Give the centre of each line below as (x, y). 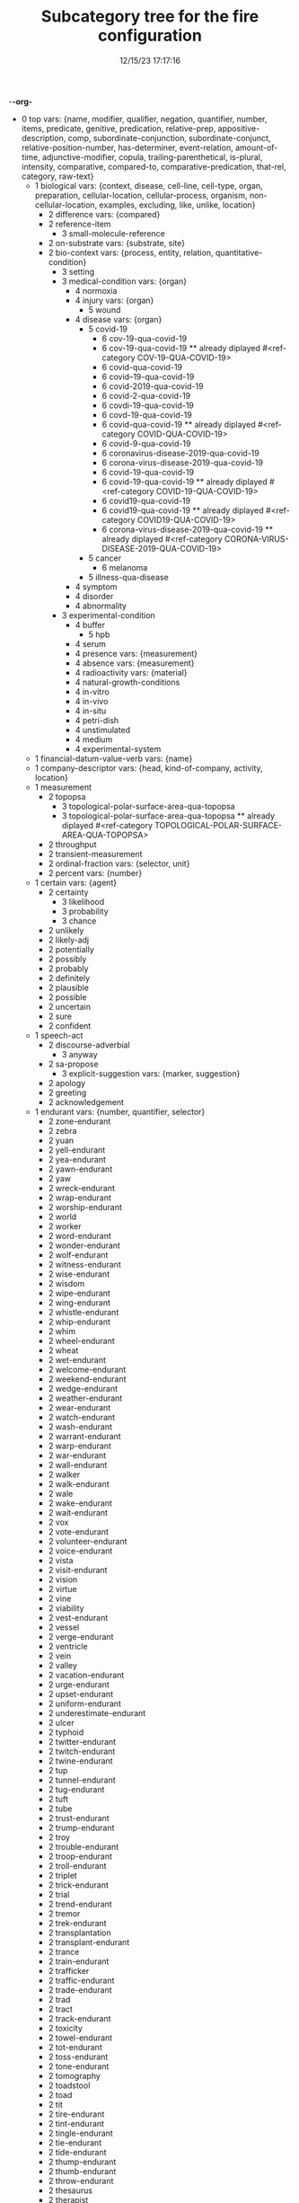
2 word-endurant (79, 1235)
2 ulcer (61, 1722)
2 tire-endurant (76, 2114)
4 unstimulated (103, 730)
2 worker (65, 1226)
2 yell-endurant (77, 1150)
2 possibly (67, 959)
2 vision (63, 1579)
